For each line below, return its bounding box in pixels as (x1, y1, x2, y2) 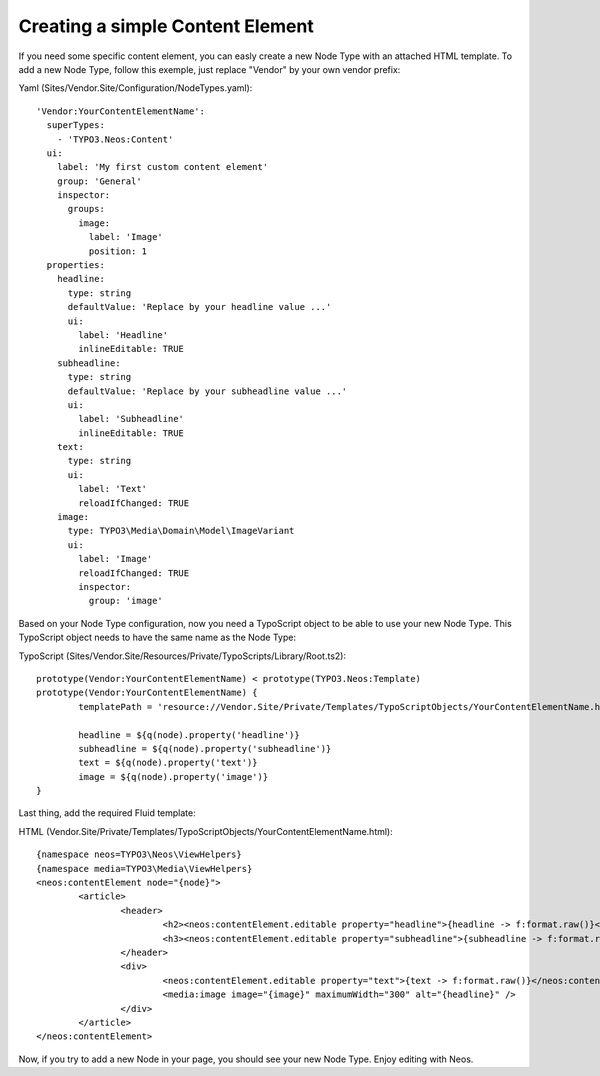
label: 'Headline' (78, 329, 169, 340)
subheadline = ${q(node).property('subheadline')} (78, 743, 332, 754)
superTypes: (46, 120, 105, 131)
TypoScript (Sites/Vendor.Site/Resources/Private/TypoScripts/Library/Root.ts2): (18, 650, 347, 662)
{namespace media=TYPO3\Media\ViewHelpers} (36, 863, 253, 874)
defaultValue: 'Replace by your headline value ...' (67, 301, 332, 313)
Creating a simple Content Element (18, 15, 314, 37)
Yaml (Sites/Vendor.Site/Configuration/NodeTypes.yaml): (18, 82, 253, 94)
